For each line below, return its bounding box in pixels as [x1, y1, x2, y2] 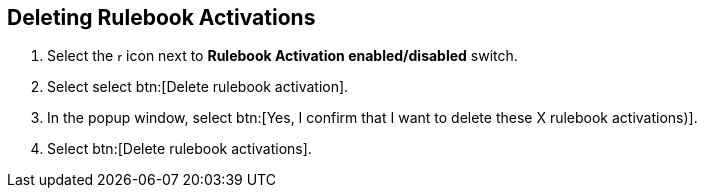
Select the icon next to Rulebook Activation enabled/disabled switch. [47, 47, 518, 65]
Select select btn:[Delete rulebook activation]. [47, 78, 349, 96]
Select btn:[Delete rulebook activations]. [47, 140, 312, 158]
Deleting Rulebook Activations [7, 5, 316, 30]
